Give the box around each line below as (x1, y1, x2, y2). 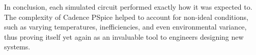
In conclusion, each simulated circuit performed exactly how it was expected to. (4, 2, 252, 12)
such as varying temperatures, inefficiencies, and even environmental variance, (4, 21, 247, 32)
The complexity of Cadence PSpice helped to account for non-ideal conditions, (4, 11, 248, 22)
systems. (4, 41, 31, 52)
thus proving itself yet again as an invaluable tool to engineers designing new (4, 31, 244, 42)
